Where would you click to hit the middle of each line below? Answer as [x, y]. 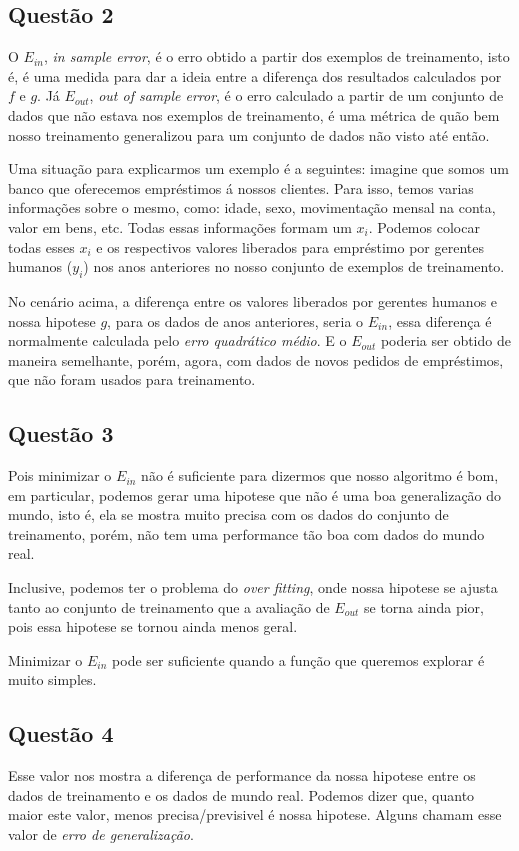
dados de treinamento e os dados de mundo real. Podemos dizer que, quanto [241, 794]
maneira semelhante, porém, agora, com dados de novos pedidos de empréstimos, [256, 359]
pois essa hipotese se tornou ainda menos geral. [153, 626]
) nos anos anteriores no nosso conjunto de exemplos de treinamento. [294, 266]
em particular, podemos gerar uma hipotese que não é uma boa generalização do [255, 494]
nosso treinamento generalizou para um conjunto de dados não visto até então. [249, 134]
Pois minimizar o [60, 475]
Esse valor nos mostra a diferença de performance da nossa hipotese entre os [242, 775]
